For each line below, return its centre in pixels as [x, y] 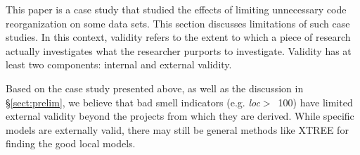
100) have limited [315, 102]
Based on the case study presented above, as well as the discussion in [155, 88]
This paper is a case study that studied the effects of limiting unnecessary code [176, 9]
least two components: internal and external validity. [119, 64]
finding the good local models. [71, 143]
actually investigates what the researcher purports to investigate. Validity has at [179, 50]
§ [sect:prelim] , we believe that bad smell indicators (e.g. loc [133, 102]
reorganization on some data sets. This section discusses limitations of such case [178, 23]
